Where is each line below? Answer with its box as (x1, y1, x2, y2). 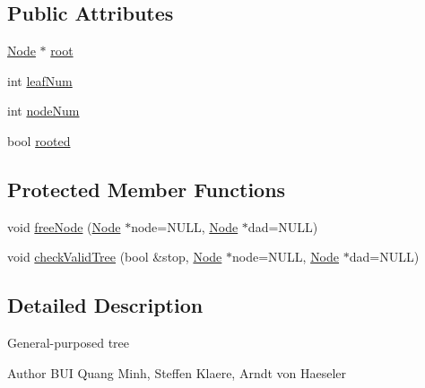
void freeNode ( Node (7, 217, 121, 236)
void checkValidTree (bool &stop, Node (7, 247, 222, 266)
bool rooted (7, 131, 71, 150)
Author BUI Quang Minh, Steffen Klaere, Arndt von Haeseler (7, 363, 347, 382)
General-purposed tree (7, 333, 130, 352)
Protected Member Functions (7, 175, 286, 203)
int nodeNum (7, 101, 80, 120)
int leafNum (7, 71, 73, 90)
